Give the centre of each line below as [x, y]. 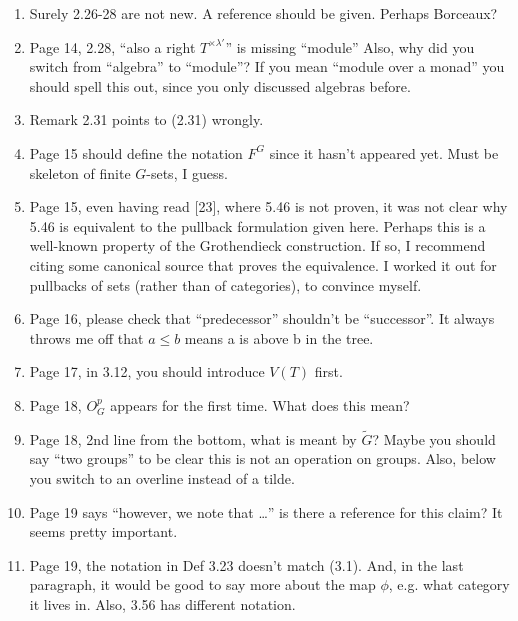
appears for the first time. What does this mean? [260, 404]
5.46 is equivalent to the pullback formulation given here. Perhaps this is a [257, 225]
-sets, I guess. [187, 172]
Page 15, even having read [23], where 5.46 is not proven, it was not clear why [268, 206]
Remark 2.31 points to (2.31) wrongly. [146, 119]
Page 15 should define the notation [136, 152]
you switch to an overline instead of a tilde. [162, 477]
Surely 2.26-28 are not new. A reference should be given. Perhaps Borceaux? [263, 13]
